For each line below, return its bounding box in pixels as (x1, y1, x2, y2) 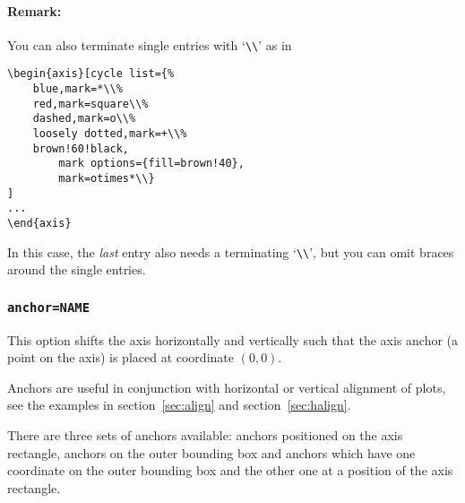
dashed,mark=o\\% (32, 112, 136, 126)
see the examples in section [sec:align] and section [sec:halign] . (7, 395, 351, 414)
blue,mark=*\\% (32, 82, 123, 96)
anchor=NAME (7, 299, 90, 315)
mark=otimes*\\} (58, 172, 155, 186)
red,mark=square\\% (32, 97, 149, 110)
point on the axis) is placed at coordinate (7, 348, 234, 367)
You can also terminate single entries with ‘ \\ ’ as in (7, 35, 292, 54)
